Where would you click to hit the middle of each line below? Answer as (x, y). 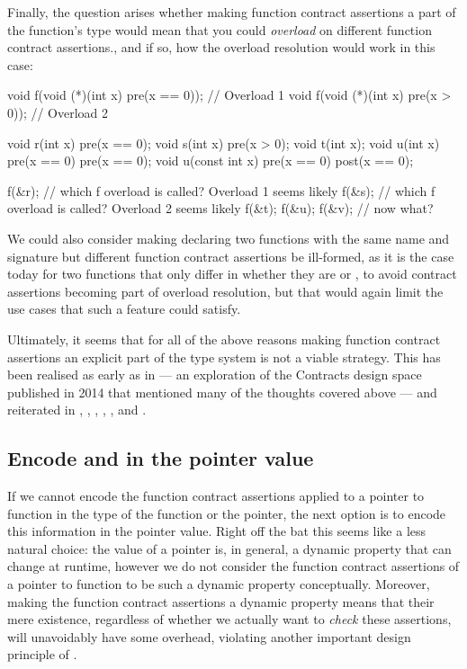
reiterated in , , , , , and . (77, 410)
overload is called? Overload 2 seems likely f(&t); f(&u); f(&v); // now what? (220, 208)
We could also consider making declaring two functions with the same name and (229, 238)
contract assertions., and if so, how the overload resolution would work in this (221, 47)
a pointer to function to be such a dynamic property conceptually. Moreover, (219, 584)
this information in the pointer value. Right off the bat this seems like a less (217, 531)
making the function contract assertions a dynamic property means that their (221, 601)
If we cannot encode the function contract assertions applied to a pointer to (216, 496)
